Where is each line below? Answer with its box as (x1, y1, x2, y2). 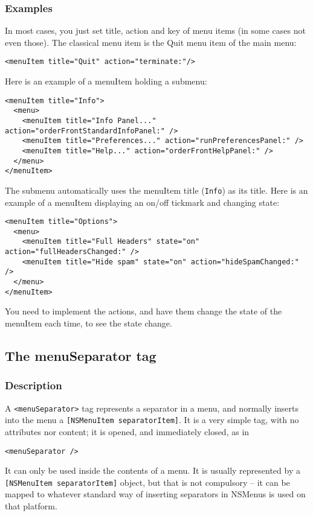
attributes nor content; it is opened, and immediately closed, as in (5, 425, 250, 438)
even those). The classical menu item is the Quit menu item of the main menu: (5, 36, 297, 48)
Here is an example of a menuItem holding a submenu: (5, 75, 207, 88)
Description (5, 378, 62, 393)
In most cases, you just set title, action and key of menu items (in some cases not (5, 24, 306, 37)
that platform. (5, 500, 57, 512)
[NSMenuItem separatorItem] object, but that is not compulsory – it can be (5, 476, 290, 488)
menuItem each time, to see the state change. (5, 317, 172, 329)
